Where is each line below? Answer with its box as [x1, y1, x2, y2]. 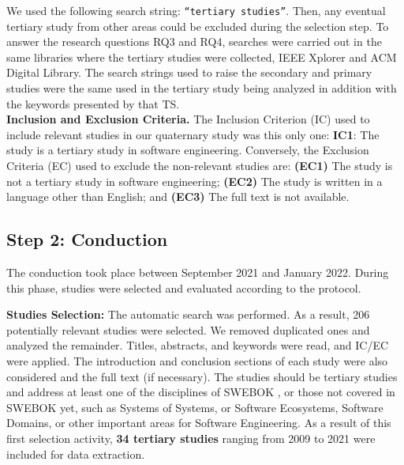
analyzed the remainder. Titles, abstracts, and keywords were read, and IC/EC [6, 337, 389, 353]
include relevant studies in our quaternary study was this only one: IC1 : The [6, 126, 380, 142]
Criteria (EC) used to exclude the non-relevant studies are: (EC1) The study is [6, 157, 393, 173]
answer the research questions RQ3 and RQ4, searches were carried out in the [6, 33, 382, 50]
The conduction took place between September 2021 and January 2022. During [6, 263, 389, 280]
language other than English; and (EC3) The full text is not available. [6, 188, 350, 205]
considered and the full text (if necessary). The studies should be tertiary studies [6, 368, 398, 384]
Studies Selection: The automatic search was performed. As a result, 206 [6, 306, 370, 323]
